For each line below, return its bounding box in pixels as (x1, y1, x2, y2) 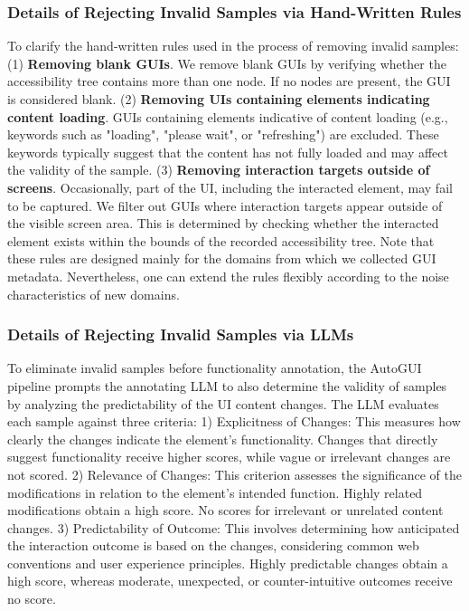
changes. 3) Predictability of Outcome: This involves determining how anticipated (7, 518, 460, 537)
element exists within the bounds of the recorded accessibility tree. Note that (7, 231, 435, 250)
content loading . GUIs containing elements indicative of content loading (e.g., (7, 107, 448, 126)
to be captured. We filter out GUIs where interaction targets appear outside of (7, 196, 443, 215)
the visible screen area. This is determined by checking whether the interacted (7, 214, 439, 233)
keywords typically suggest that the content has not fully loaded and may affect (7, 142, 448, 161)
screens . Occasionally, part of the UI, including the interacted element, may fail (7, 177, 453, 196)
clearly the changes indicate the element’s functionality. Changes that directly (7, 429, 438, 448)
